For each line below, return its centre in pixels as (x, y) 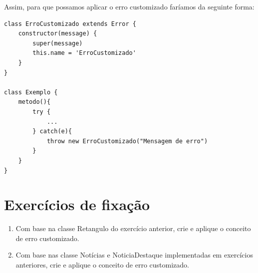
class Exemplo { (31, 92)
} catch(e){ (52, 132)
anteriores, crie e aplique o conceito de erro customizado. (102, 265)
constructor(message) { (58, 34)
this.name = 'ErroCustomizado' (84, 53)
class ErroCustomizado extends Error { (70, 24)
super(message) (58, 43)
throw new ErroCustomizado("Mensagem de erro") (127, 141)
